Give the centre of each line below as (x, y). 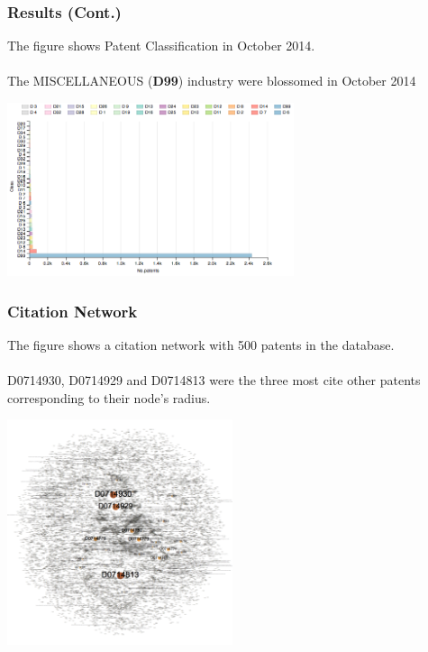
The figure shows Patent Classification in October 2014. (161, 46)
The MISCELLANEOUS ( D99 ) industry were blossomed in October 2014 (212, 81)
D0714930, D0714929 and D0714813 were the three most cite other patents (214, 380)
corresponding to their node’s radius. (109, 397)
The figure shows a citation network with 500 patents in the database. (201, 344)
